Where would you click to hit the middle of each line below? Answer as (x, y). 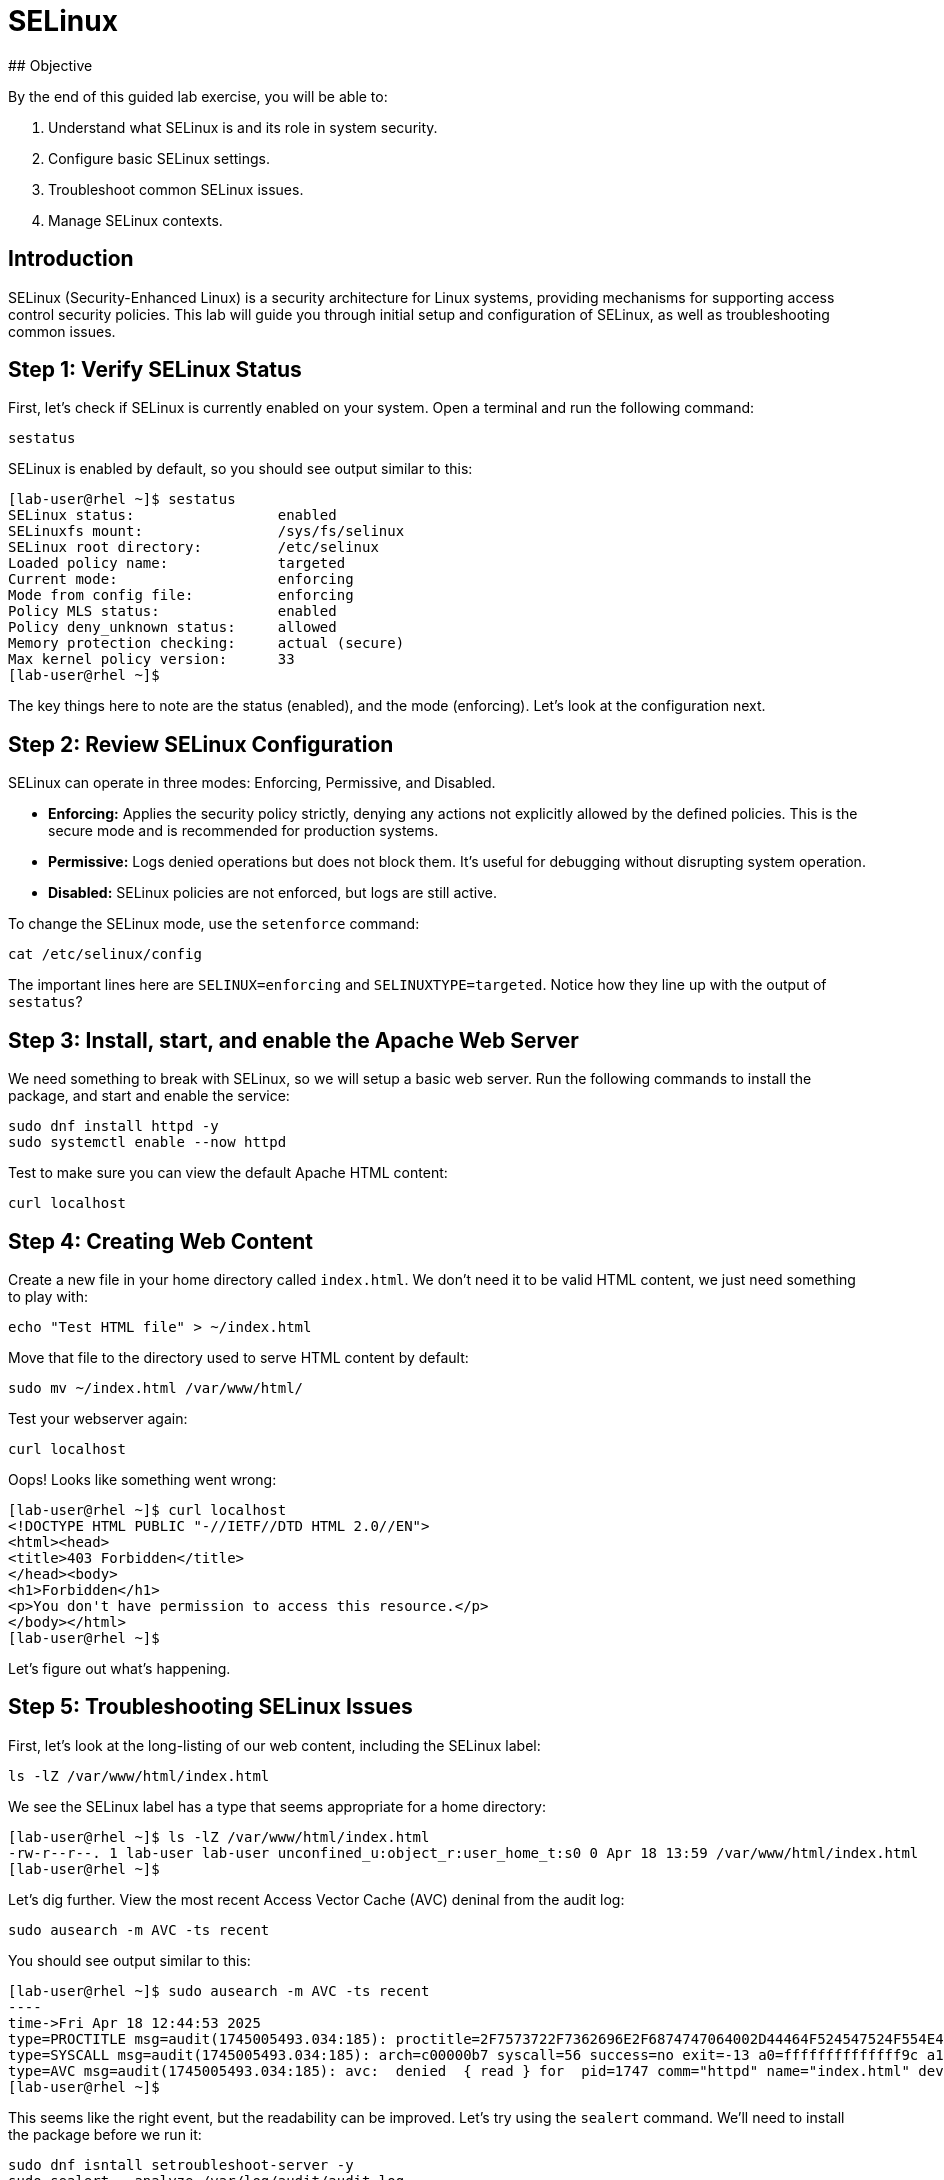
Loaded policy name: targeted (177, 563)
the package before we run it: (105, 2134)
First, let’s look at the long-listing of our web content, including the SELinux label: (274, 1745)
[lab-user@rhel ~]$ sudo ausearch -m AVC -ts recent (219, 1990)
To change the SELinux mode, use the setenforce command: (214, 924)
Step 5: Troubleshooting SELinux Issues (210, 1707)
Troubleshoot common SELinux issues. (176, 189)
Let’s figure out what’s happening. (119, 1668)
